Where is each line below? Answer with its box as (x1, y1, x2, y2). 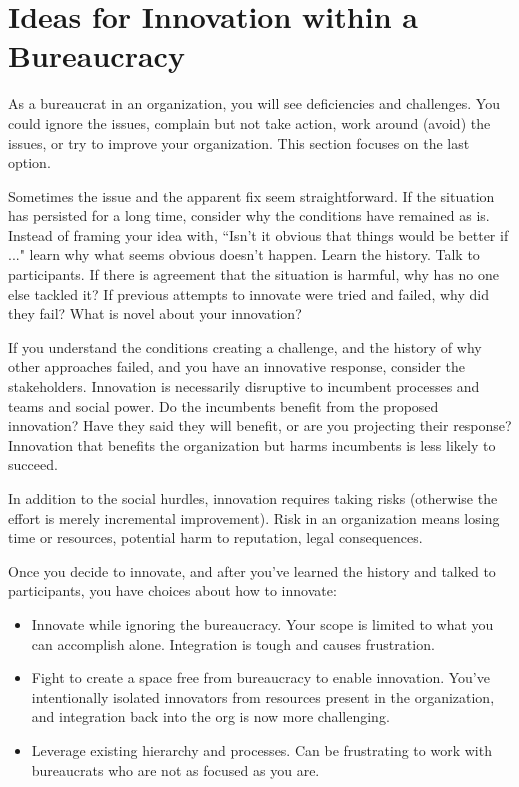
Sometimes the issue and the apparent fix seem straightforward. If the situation (8, 185, 495, 206)
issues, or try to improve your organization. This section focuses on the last (8, 132, 470, 153)
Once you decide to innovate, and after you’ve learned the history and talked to (8, 560, 496, 581)
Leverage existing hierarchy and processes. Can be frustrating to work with (31, 739, 492, 760)
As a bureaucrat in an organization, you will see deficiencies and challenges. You (8, 93, 500, 114)
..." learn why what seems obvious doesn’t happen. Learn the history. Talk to (8, 244, 480, 265)
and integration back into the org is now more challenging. (31, 706, 390, 727)
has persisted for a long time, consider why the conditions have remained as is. (8, 205, 490, 226)
